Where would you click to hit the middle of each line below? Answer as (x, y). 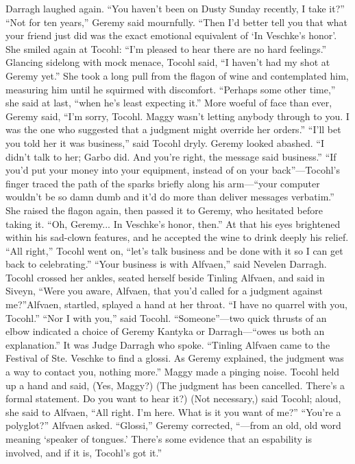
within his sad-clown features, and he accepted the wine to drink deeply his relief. (177, 237)
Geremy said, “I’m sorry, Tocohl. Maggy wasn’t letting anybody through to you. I (177, 116)
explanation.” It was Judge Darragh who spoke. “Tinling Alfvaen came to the (168, 344)
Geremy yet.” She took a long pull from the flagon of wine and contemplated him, (177, 75)
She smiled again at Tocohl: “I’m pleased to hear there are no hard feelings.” (166, 48)
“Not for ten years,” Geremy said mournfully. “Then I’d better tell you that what (177, 22)
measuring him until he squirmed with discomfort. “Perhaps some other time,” (171, 89)
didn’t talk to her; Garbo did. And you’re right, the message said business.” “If (171, 156)
